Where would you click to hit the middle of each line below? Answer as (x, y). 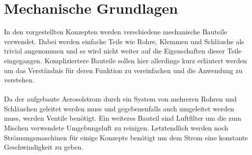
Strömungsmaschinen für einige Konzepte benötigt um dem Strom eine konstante (126, 137)
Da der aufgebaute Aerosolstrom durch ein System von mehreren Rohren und (120, 99)
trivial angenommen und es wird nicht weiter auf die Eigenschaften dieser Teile (123, 51)
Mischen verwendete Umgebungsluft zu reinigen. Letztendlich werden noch (116, 128)
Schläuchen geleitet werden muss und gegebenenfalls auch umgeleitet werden (119, 108)
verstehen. (19, 80)
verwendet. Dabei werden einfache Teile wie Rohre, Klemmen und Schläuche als (124, 41)
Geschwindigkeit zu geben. (44, 147)
